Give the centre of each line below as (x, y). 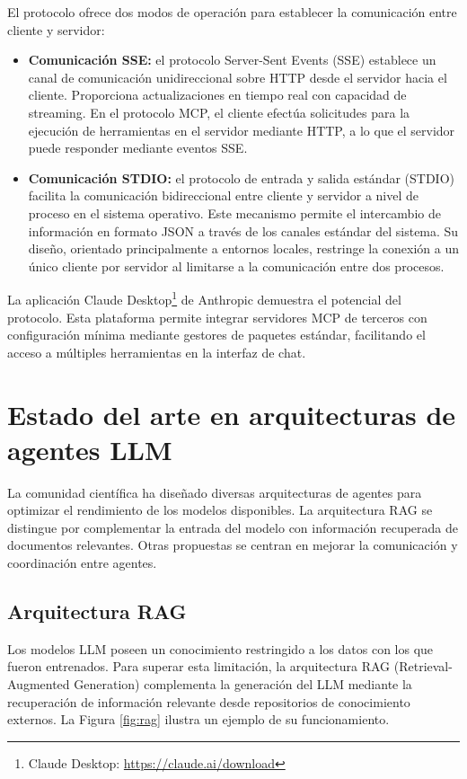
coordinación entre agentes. (82, 563)
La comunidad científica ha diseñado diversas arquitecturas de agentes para (215, 492)
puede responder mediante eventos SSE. (138, 148)
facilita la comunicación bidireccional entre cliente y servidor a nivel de (224, 195)
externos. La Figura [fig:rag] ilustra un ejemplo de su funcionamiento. (198, 719)
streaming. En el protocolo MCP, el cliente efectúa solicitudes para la (219, 112)
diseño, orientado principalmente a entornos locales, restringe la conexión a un (244, 248)
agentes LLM (90, 449)
